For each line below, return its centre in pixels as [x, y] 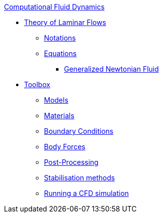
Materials [59, 116]
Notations [60, 38]
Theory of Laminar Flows [65, 22]
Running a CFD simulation [86, 193]
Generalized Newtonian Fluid [111, 69]
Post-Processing [71, 162]
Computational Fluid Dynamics [54, 7]
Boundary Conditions [79, 131]
